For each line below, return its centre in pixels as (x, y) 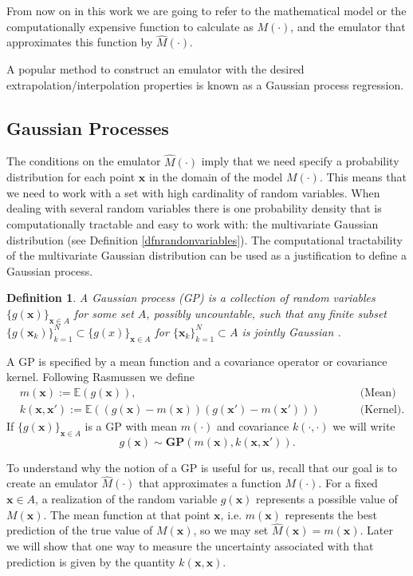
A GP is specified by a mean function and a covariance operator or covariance (197, 361)
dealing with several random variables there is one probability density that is (194, 208)
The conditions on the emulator (84, 161)
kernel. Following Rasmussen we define (100, 377)
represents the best (331, 514)
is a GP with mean (131, 425)
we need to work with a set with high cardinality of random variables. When (193, 192)
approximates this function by (80, 42)
